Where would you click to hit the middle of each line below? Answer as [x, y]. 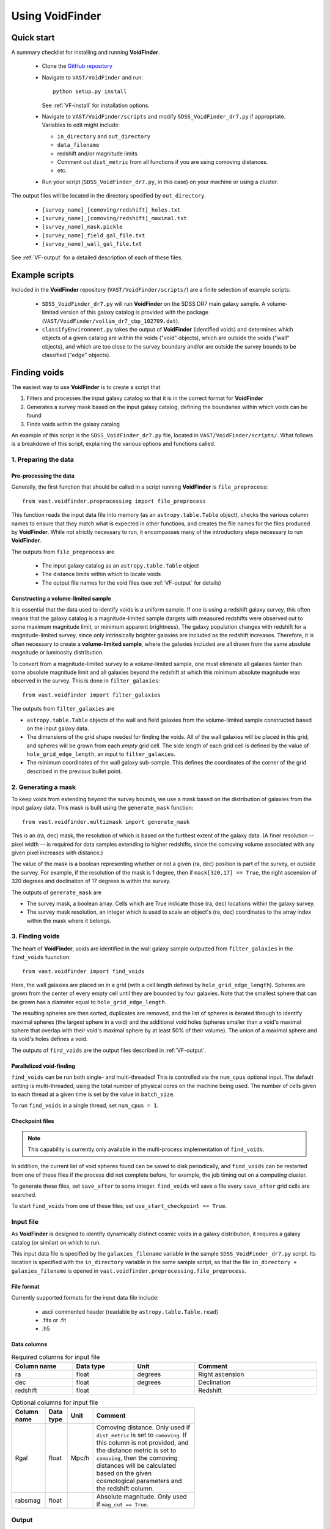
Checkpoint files [33, 1121]
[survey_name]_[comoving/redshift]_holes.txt [111, 210]
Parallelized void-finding [43, 1066]
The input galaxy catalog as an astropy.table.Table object [120, 566]
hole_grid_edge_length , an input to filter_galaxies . [101, 754]
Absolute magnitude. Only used [141, 1497]
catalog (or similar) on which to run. [56, 1242]
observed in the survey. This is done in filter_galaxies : [86, 681]
